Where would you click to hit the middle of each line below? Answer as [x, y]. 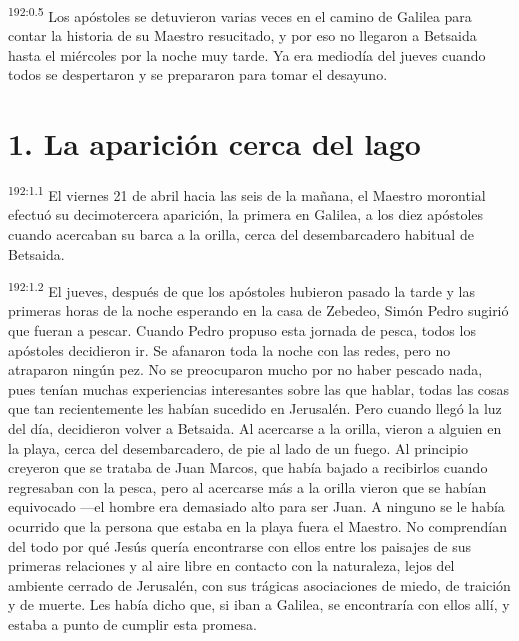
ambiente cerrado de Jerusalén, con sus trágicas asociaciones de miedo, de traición [259, 584]
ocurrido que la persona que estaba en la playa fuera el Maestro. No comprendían [258, 525]
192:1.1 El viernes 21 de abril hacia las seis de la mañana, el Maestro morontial [247, 193]
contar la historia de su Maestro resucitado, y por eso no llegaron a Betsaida [242, 35]
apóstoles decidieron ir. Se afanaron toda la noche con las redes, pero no [229, 349]
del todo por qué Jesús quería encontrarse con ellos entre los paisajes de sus [240, 545]
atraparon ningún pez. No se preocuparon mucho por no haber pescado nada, [245, 369]
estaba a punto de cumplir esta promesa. [132, 623]
